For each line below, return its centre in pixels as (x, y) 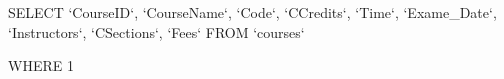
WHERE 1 (41, 65)
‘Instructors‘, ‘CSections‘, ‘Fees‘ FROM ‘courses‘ (156, 31)
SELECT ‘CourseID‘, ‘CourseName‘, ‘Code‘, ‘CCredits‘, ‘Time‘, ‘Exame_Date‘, (252, 12)
